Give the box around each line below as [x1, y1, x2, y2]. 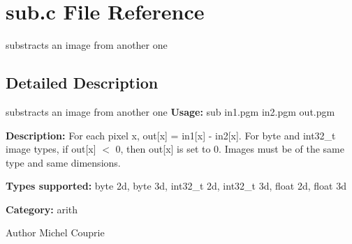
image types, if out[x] [6, 142, 96, 156]
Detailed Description [6, 72, 159, 93]
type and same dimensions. [6, 155, 121, 169]
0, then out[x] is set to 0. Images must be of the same [115, 142, 344, 156]
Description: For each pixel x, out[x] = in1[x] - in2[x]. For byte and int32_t [6, 128, 336, 142]
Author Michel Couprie [6, 225, 105, 240]
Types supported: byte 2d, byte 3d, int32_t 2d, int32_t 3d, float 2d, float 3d [6, 178, 346, 193]
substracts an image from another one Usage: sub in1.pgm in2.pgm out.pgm [6, 104, 335, 119]
